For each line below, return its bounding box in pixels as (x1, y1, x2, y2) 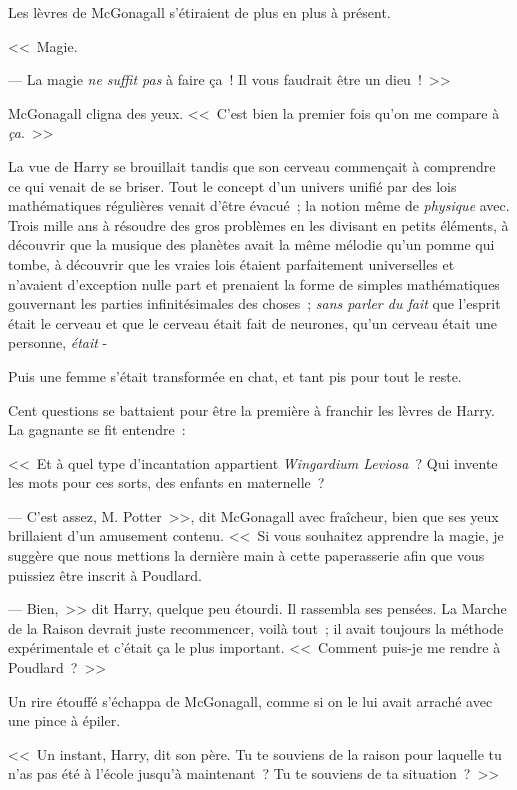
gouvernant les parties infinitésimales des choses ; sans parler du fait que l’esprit (8, 293, 501, 314)
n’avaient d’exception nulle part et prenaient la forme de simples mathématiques (8, 273, 500, 294)
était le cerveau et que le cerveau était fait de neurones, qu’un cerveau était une (8, 312, 498, 333)
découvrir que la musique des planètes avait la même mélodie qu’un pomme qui (8, 234, 495, 255)
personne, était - (8, 332, 108, 353)
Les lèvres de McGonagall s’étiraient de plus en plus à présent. (8, 2, 391, 22)
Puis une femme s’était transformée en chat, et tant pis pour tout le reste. (8, 365, 462, 386)
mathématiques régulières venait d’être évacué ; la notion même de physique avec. (8, 195, 510, 216)
